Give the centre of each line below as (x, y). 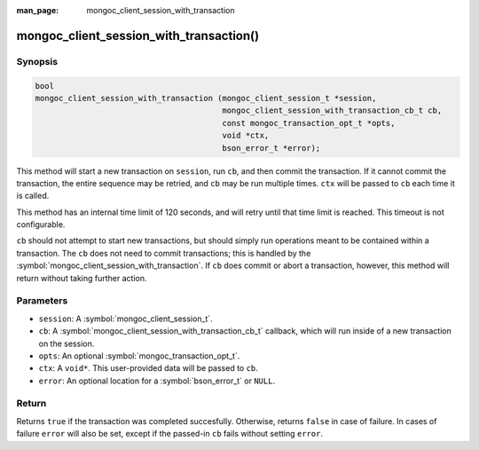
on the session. (67, 343)
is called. (33, 196)
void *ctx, (246, 136)
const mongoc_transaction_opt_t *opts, (309, 123)
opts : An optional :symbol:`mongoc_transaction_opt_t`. (139, 356)
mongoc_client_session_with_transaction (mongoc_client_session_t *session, (206, 98)
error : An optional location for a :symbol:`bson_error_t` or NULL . (157, 381)
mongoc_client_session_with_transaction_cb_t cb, (332, 110)
